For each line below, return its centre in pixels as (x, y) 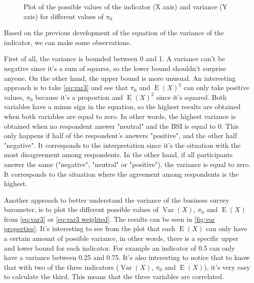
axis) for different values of (64, 16)
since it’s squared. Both (191, 97)
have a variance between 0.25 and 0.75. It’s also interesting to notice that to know (127, 257)
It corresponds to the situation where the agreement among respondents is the (121, 174)
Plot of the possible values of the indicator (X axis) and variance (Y (126, 6)
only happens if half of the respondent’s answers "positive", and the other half (121, 135)
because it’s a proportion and (79, 97)
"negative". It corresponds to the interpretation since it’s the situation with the (122, 145)
